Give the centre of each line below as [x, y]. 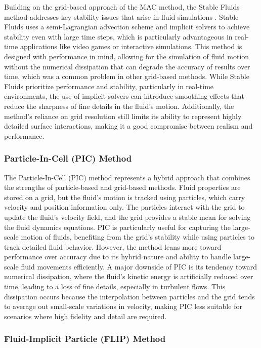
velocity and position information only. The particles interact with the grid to [124, 207]
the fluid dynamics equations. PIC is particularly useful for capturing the [117, 227]
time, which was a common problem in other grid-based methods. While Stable [127, 76]
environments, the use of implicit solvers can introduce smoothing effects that [124, 96]
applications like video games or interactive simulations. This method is [131, 46]
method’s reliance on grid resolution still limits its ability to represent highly [123, 116]
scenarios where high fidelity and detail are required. [85, 316]
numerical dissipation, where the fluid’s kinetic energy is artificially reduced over [129, 276]
